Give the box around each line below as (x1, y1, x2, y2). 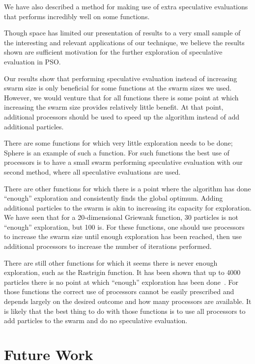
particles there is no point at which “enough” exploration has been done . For (4, 276, 239, 287)
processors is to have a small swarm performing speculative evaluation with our (4, 157, 243, 167)
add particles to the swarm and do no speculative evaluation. (4, 315, 188, 326)
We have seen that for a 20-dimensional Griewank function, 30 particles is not (4, 212, 238, 222)
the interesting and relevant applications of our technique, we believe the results (4, 37, 245, 47)
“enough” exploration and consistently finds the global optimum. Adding (4, 193, 223, 203)
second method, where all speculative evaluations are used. (4, 166, 181, 177)
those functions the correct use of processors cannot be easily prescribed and (4, 286, 234, 297)
